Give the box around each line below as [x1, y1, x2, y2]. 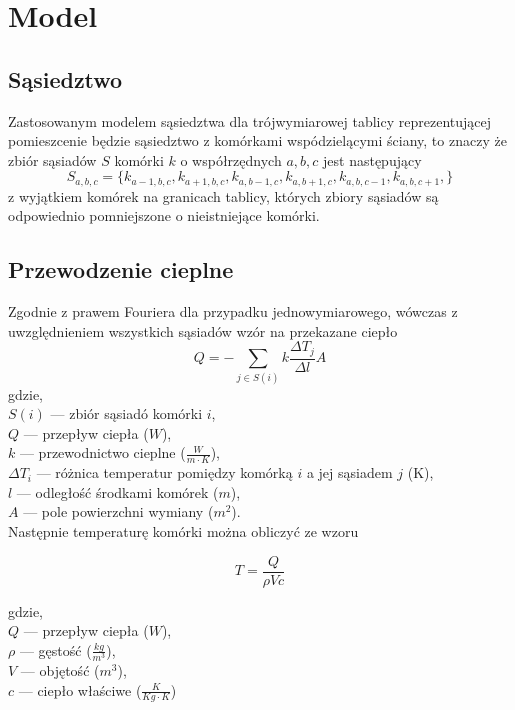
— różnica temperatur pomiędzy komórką [36, 462, 293, 483]
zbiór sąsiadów [8, 149, 97, 170]
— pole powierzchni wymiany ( [23, 501, 214, 522]
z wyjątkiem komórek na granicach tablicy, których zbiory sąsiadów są [8, 185, 439, 206]
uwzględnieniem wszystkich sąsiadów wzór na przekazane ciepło [8, 320, 398, 341]
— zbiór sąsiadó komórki [50, 403, 203, 424]
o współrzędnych [180, 149, 282, 170]
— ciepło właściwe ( [18, 679, 142, 700]
